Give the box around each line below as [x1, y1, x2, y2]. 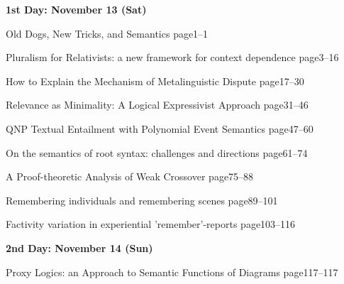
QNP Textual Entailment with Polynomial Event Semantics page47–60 [6, 121, 314, 136]
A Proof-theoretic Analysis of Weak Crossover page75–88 [6, 169, 254, 184]
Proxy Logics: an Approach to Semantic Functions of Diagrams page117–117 [6, 264, 338, 279]
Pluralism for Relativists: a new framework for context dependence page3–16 [6, 50, 339, 65]
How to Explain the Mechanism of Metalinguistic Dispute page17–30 [6, 73, 304, 88]
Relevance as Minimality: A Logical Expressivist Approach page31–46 [6, 97, 309, 112]
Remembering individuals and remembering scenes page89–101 [6, 192, 278, 207]
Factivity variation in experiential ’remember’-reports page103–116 [6, 217, 296, 231]
